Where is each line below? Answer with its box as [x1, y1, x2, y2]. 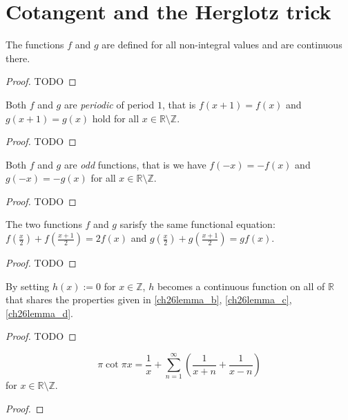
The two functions [6, 217, 82, 231]
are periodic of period [64, 97, 155, 111]
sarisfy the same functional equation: [119, 217, 275, 231]
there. [6, 50, 30, 65]
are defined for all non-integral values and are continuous [101, 37, 342, 52]
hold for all [92, 111, 139, 125]
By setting [6, 278, 50, 293]
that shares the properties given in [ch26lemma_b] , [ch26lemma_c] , [6, 292, 292, 307]
